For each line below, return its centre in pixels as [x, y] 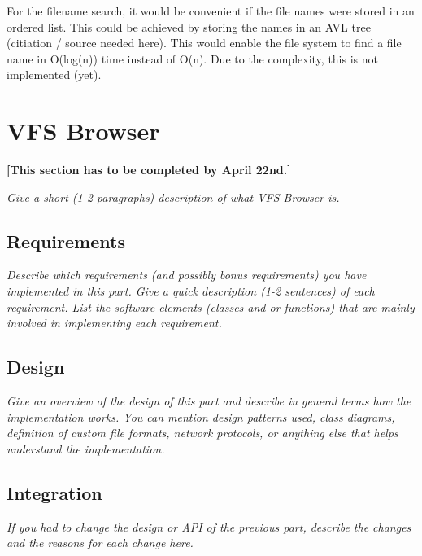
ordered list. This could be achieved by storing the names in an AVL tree [189, 26]
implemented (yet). [54, 74]
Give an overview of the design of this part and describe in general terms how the [209, 401]
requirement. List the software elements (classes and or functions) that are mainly [211, 306]
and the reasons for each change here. [100, 543]
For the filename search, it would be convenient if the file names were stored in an [211, 11]
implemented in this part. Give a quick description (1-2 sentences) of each [191, 291]
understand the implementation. [86, 448]
